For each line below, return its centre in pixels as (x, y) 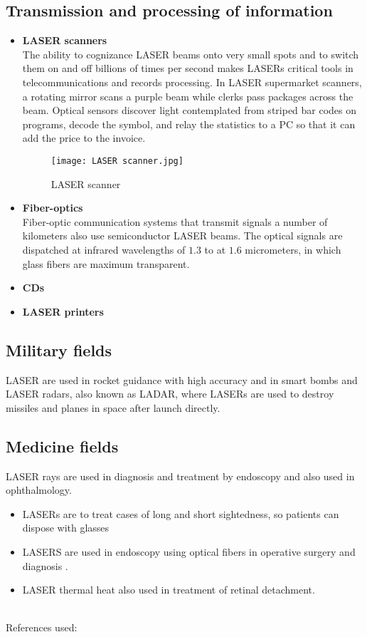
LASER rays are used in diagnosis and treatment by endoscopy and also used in (180, 476)
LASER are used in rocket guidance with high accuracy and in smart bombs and (182, 379)
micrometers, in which (293, 249)
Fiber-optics (53, 208)
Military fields (59, 349)
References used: (42, 627)
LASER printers (63, 311)
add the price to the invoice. (84, 138)
